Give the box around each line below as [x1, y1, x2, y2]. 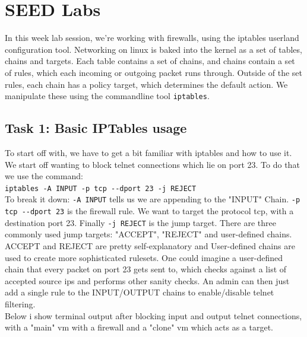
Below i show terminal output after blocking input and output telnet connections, [5, 309, 302, 322]
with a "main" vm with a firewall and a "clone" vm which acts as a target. [5, 321, 274, 333]
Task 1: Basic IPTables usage [5, 119, 187, 137]
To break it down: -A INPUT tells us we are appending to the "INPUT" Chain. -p [5, 193, 300, 205]
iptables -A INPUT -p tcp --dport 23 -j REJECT [5, 184, 197, 193]
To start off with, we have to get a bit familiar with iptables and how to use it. [5, 146, 292, 158]
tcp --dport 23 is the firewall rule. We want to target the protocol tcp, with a [5, 205, 294, 217]
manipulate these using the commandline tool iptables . [5, 90, 210, 102]
